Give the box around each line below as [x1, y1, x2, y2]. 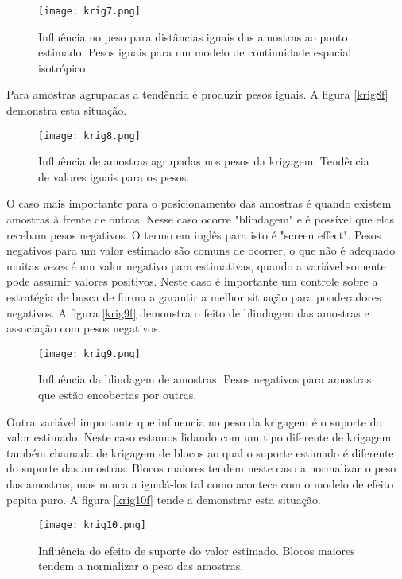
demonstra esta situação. [6, 102, 127, 119]
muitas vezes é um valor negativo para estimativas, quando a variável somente [6, 257, 386, 274]
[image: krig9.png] [38, 348, 141, 359]
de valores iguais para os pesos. [38, 168, 190, 185]
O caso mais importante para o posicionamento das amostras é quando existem [6, 195, 392, 212]
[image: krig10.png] [38, 519, 147, 531]
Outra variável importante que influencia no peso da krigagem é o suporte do [6, 413, 382, 429]
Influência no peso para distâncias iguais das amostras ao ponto [38, 28, 348, 45]
